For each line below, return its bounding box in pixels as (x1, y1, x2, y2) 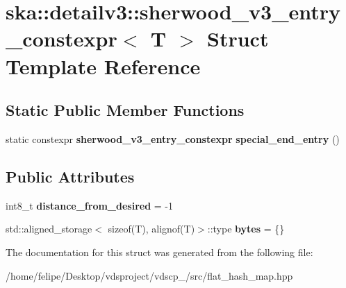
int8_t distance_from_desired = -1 (6, 198, 174, 212)
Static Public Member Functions (6, 99, 245, 121)
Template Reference (6, 51, 201, 80)
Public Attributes (6, 165, 135, 187)
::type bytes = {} (207, 221, 285, 236)
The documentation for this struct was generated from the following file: (6, 244, 313, 259)
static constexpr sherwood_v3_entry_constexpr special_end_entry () (6, 131, 340, 146)
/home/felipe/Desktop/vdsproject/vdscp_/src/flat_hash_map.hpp (6, 268, 293, 282)
